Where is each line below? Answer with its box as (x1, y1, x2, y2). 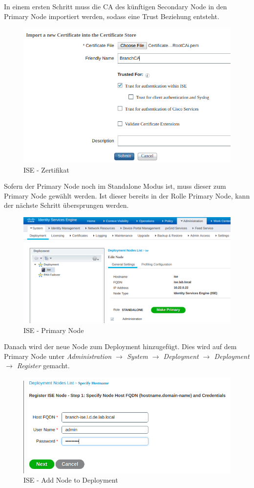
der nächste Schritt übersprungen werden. (4, 200, 129, 210)
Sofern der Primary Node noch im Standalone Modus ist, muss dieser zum (4, 181, 226, 191)
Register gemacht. (17, 360, 70, 371)
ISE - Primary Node (23, 325, 84, 335)
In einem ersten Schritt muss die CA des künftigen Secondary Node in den (4, 1, 227, 11)
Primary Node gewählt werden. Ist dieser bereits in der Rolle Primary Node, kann (4, 190, 250, 200)
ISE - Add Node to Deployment (23, 475, 118, 485)
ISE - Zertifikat (23, 164, 69, 175)
